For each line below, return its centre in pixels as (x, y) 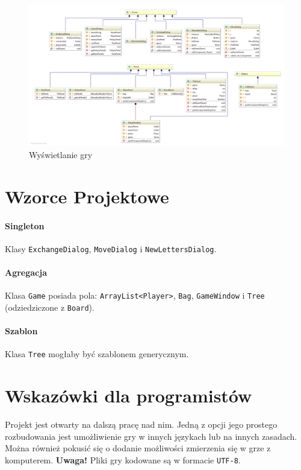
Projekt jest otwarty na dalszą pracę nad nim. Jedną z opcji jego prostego (141, 424)
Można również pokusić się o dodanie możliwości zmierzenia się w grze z (138, 448)
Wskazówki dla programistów (129, 395)
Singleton (25, 225)
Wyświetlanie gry (61, 154)
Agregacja (26, 272)
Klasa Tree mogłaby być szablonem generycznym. (97, 354)
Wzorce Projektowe (87, 196)
